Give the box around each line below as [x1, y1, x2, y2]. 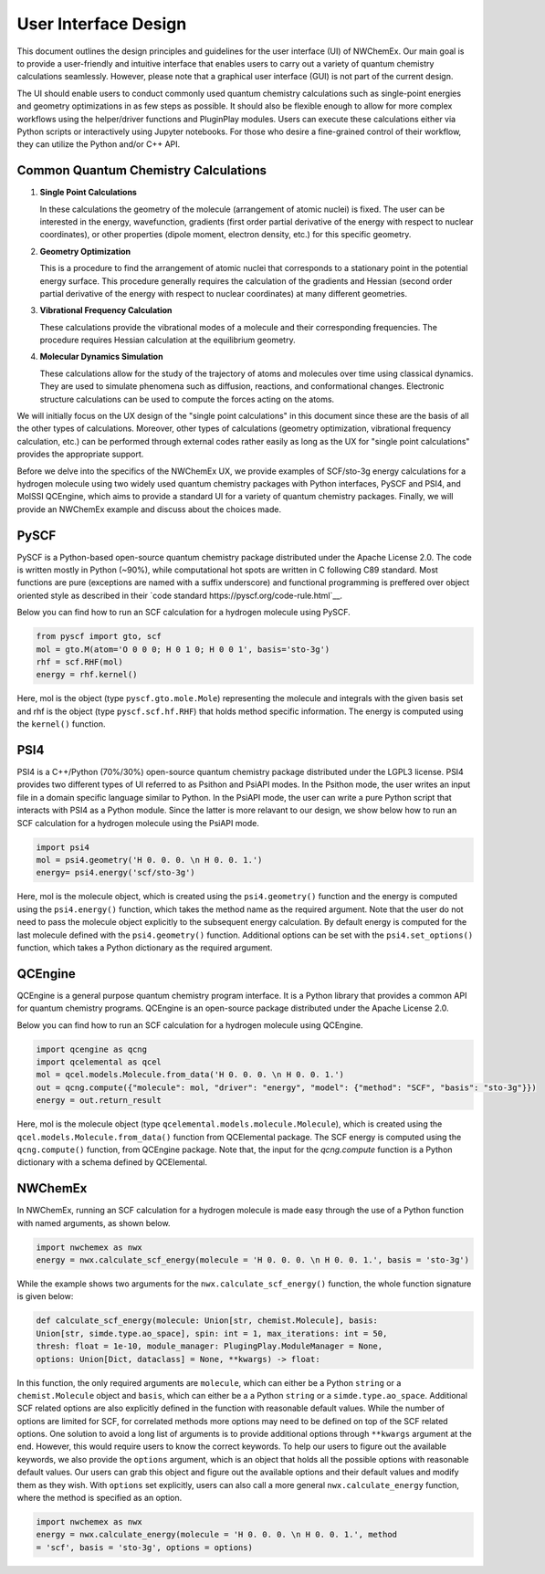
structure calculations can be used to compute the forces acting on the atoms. [39, 393, 335, 404]
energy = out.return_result [36, 1096, 162, 1106]
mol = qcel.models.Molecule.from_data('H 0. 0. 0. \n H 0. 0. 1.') [36, 1069, 345, 1080]
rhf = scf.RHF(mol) [36, 657, 123, 667]
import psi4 [36, 842, 90, 853]
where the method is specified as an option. [16, 1493, 183, 1504]
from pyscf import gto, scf [36, 631, 162, 642]
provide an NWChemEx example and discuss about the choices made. [16, 503, 282, 515]
